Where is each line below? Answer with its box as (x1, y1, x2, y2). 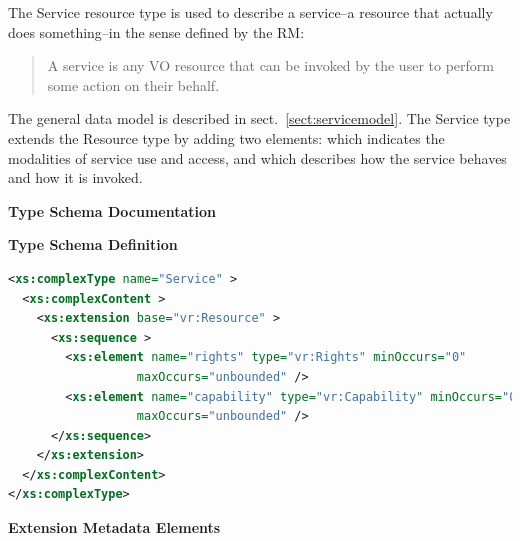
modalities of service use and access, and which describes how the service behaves (8, 147, 507, 168)
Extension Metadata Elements (8, 517, 221, 538)
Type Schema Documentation (8, 200, 216, 221)
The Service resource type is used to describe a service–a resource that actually (8, 2, 493, 22)
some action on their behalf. (47, 74, 220, 95)
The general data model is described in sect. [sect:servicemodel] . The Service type (8, 108, 511, 129)
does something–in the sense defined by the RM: (8, 21, 305, 42)
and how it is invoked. (8, 167, 143, 188)
